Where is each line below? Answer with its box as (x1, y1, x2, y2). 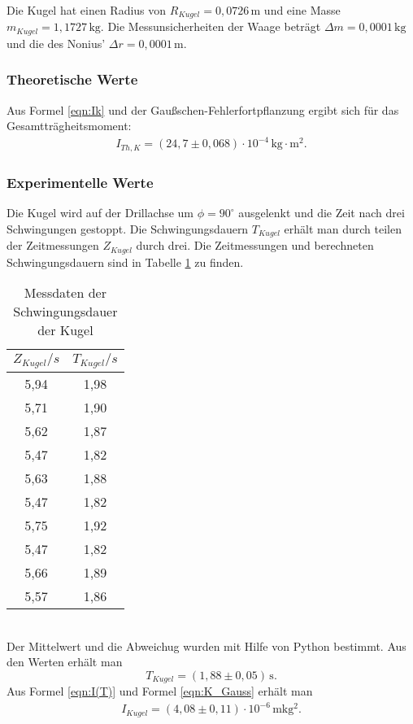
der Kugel (37, 321, 93, 340)
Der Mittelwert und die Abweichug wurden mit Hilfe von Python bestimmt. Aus (7, 637, 406, 654)
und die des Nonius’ (7, 34, 106, 51)
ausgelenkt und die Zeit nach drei (238, 204, 405, 221)
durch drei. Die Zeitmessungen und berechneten (136, 237, 374, 254)
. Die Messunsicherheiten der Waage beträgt (100, 18, 321, 35)
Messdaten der (24, 283, 107, 303)
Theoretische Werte (7, 69, 138, 89)
